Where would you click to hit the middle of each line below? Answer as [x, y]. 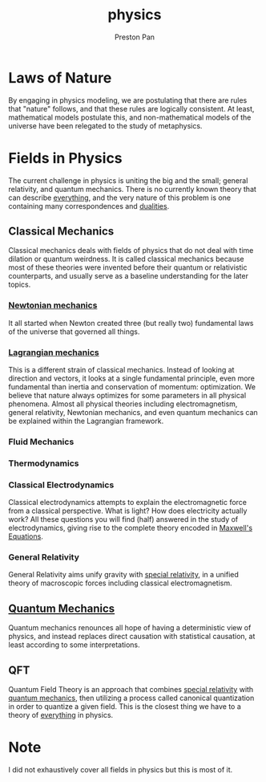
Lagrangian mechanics [54, 352]
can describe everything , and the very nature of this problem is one [119, 198]
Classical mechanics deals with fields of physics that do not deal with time [131, 250]
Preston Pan [135, 37]
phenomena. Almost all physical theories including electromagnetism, [123, 404]
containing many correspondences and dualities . [89, 206]
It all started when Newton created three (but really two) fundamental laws [131, 323]
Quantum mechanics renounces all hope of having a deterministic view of [130, 628]
